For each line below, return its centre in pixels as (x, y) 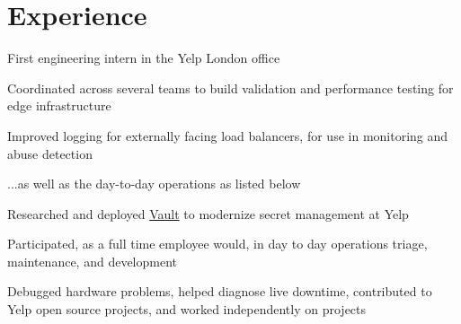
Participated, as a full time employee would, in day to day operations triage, (217, 244)
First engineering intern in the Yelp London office (144, 58)
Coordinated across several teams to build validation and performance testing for (230, 88)
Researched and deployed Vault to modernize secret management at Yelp (208, 213)
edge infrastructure (59, 105)
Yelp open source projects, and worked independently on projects (187, 309)
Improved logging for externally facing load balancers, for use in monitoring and (228, 135)
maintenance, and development (92, 261)
